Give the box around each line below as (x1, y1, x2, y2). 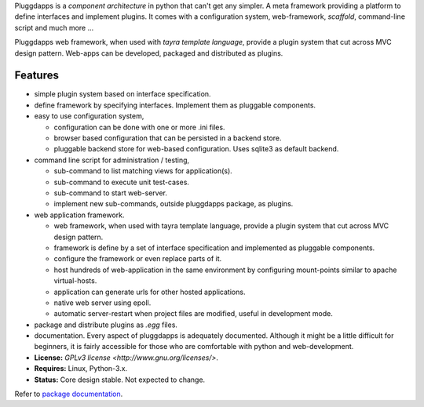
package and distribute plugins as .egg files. (34, 320, 178, 329)
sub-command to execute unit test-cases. (53, 177, 190, 187)
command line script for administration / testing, (34, 155, 190, 165)
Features (14, 69, 59, 82)
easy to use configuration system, (34, 111, 144, 121)
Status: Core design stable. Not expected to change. (34, 375, 206, 384)
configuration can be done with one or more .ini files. (53, 122, 225, 132)
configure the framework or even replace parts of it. (53, 254, 222, 263)
